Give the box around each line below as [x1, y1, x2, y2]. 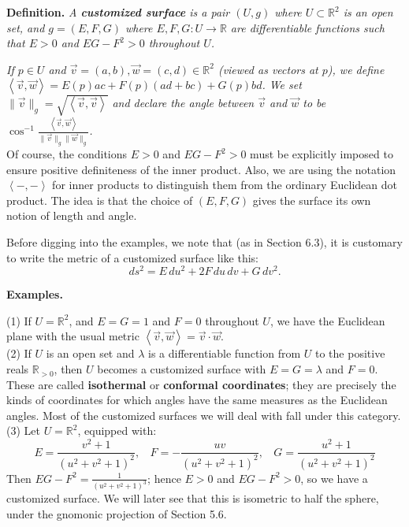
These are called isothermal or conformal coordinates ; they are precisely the [6, 376, 396, 392]
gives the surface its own [252, 191, 371, 208]
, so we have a [300, 469, 368, 486]
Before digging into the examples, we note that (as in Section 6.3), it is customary [6, 234, 403, 251]
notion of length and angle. [6, 207, 137, 224]
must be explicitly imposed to [250, 146, 393, 162]
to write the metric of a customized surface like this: [6, 249, 258, 265]
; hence [147, 469, 181, 486]
